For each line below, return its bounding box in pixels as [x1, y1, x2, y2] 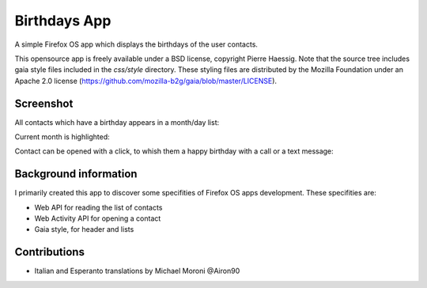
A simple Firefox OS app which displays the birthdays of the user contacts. [14, 40, 259, 49]
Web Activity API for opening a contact [34, 214, 161, 223]
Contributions [14, 245, 85, 259]
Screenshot [14, 97, 74, 110]
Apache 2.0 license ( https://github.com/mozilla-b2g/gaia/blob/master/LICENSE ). [14, 76, 277, 85]
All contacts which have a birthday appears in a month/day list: [14, 117, 220, 127]
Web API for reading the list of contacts [34, 203, 163, 212]
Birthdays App [14, 12, 111, 29]
